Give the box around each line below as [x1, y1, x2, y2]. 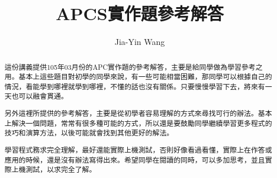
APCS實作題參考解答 [56, 1, 224, 25]
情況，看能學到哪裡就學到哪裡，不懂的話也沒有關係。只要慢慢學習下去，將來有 [4, 81, 265, 91]
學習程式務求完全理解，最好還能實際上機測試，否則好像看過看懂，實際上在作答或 [4, 144, 272, 154]
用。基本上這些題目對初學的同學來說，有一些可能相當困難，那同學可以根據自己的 [4, 72, 272, 82]
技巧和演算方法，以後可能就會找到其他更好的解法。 [4, 128, 174, 138]
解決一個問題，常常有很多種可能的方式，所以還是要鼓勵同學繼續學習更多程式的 [11, 118, 272, 128]
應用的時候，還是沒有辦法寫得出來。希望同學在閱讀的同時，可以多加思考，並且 [4, 154, 265, 164]
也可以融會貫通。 [11, 91, 68, 101]
